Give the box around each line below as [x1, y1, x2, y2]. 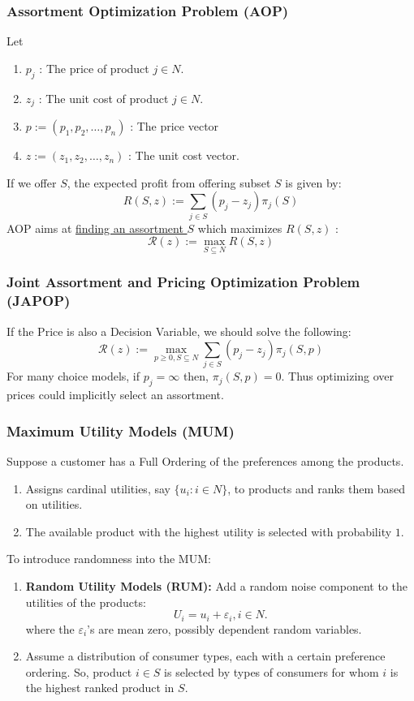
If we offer [6, 174, 57, 191]
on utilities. [25, 496, 83, 513]
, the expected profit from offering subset [67, 174, 271, 191]
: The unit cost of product [38, 89, 169, 106]
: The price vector [130, 118, 219, 135]
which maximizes [197, 219, 282, 236]
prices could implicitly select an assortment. [6, 386, 224, 403]
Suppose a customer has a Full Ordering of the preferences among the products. [6, 453, 404, 470]
